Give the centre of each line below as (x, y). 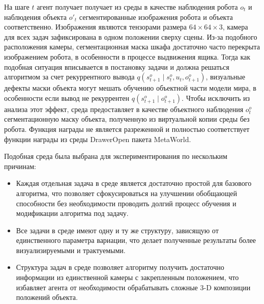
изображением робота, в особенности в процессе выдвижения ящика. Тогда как (127, 56)
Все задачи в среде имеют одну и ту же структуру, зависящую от (117, 230)
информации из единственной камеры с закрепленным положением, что (127, 277)
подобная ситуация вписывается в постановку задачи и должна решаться (117, 66)
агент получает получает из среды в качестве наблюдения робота (137, 7)
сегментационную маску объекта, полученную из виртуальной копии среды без (127, 119)
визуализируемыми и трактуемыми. (71, 250)
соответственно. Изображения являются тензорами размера (95, 27)
